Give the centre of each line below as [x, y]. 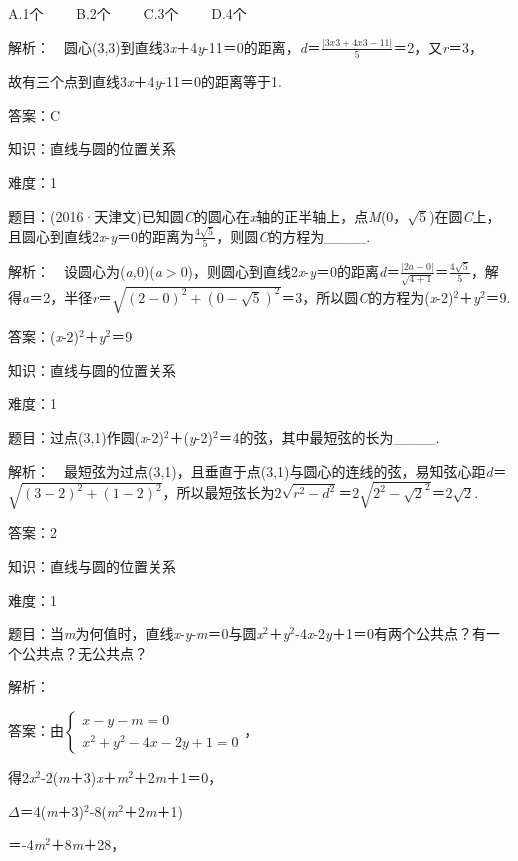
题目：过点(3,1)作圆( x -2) [86, 436]
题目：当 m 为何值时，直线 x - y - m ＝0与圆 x [136, 633]
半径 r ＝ [88, 296]
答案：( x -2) [44, 336]
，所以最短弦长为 [218, 492]
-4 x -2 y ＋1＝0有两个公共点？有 [390, 633]
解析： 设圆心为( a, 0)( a [85, 270]
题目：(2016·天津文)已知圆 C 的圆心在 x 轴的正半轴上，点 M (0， [208, 215]
